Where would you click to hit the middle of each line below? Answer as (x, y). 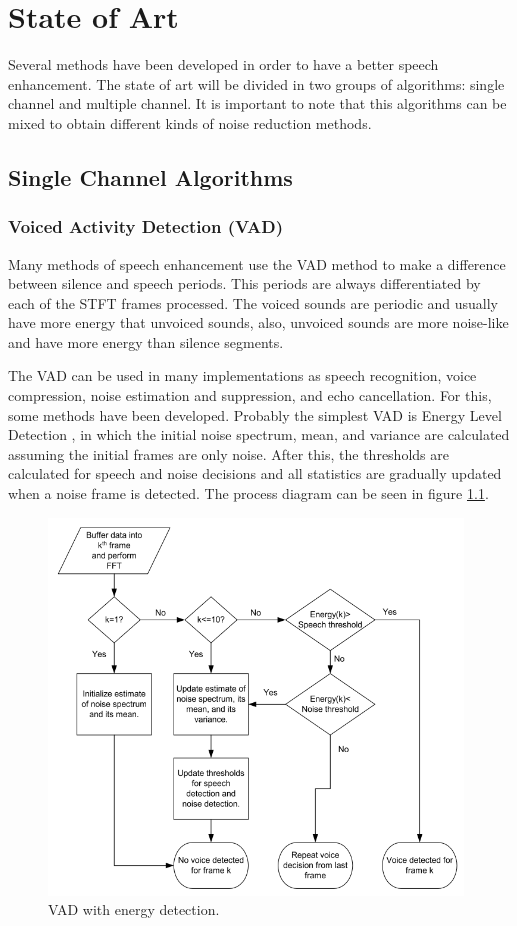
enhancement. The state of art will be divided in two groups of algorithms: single (256, 83)
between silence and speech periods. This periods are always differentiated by (244, 283)
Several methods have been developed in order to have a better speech (223, 64)
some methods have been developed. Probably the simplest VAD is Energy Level (255, 414)
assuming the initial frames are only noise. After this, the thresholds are (228, 453)
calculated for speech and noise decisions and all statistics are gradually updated (255, 473)
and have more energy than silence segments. (146, 341)
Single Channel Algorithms (150, 176)
